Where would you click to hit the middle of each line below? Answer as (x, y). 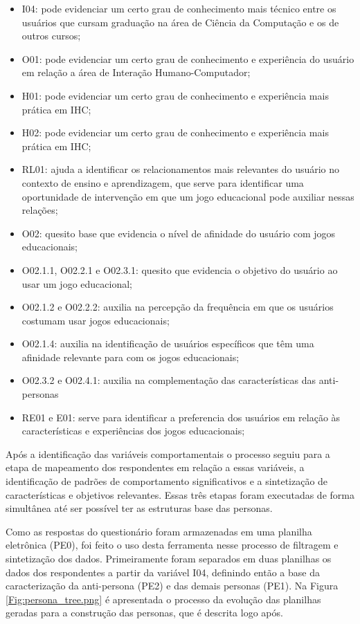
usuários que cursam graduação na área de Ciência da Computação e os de (180, 22)
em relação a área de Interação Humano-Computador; (136, 72)
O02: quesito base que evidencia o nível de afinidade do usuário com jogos (179, 233)
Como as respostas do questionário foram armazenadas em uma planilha (159, 531)
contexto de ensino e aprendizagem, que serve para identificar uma (163, 182)
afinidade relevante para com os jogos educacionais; (130, 357)
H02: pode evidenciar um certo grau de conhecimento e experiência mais (175, 132)
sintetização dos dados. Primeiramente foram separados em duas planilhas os (169, 558)
